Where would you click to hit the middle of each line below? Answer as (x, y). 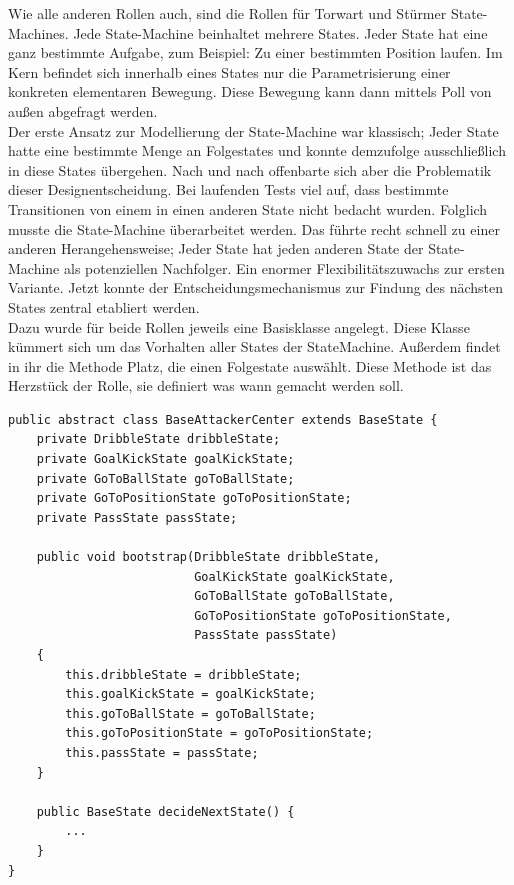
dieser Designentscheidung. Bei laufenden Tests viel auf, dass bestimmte (228, 189)
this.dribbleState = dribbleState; (183, 674)
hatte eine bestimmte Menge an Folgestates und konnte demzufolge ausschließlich (257, 150)
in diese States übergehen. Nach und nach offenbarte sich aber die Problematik (250, 169)
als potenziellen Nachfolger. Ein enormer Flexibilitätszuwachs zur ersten (284, 267)
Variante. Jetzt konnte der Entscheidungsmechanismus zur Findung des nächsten (256, 287)
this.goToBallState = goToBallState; (190, 713)
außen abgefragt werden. (83, 110)
